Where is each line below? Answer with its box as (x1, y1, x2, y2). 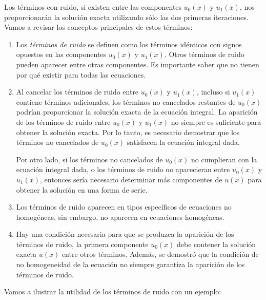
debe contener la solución (177, 238, 256, 249)
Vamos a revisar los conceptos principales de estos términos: (4, 22, 193, 32)
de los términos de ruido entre (16, 116, 111, 127)
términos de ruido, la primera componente (16, 238, 149, 249)
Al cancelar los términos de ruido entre (16, 86, 139, 97)
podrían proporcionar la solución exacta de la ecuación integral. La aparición (16, 106, 258, 117)
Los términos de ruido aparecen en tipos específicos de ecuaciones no (16, 201, 232, 212)
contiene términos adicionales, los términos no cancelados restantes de (16, 96, 236, 107)
